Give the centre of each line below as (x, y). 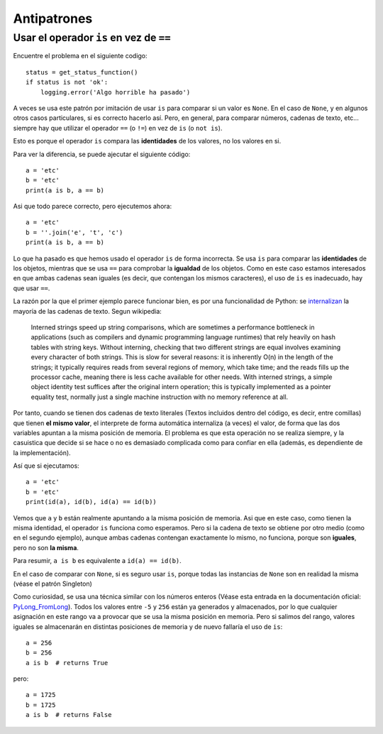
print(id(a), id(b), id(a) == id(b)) (91, 502)
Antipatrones (53, 18)
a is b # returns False (69, 715)
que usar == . (32, 288)
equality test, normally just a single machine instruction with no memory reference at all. (160, 397)
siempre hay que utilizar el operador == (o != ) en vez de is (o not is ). (118, 128)
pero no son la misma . (46, 547)
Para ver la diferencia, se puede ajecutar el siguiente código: (102, 154)
